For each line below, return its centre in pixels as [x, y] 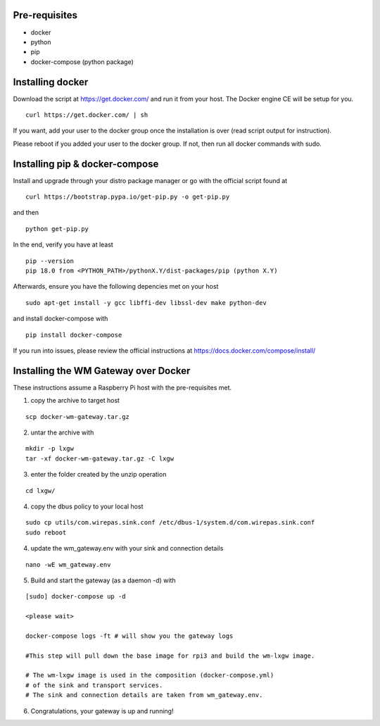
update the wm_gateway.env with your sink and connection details [127, 549]
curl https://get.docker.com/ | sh [87, 115]
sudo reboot [46, 532]
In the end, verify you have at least [63, 245]
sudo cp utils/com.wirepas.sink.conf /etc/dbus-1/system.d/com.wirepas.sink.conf [170, 522]
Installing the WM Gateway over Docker [102, 371]
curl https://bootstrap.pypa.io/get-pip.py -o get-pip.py [128, 197]
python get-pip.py [57, 229]
